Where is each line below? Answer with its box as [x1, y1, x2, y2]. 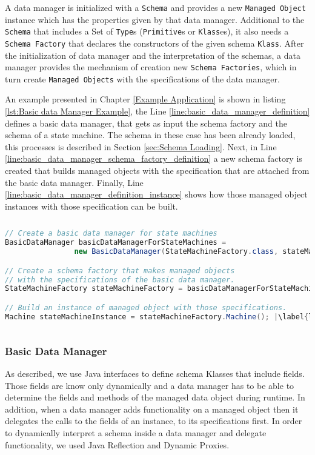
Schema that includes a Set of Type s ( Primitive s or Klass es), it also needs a [5, 25, 289, 38]
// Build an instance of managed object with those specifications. [5, 303, 287, 312]
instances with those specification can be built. [5, 199, 178, 212]
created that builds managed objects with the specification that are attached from [5, 164, 310, 177]
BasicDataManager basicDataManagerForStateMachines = [5, 238, 227, 247]
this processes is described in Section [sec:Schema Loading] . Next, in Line [5, 140, 277, 153]
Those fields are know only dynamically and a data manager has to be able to [5, 379, 294, 391]
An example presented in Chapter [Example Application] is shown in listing [5, 93, 286, 105]
